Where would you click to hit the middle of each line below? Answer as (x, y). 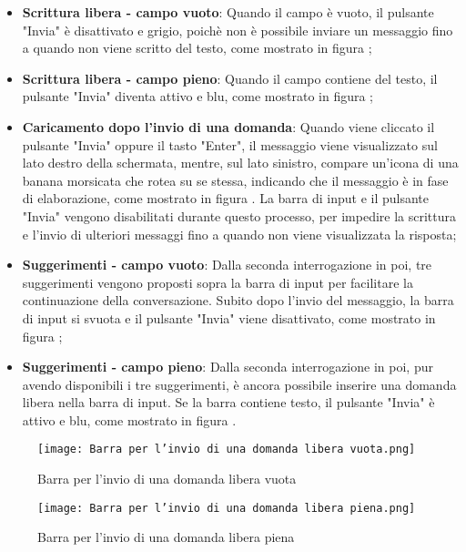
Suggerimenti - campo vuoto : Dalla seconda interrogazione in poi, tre (227, 265)
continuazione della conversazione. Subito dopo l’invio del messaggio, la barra (238, 300)
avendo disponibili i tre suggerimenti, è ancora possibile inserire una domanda (239, 384)
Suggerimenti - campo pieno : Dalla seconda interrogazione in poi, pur (228, 367)
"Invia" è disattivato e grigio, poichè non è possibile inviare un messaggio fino (238, 30)
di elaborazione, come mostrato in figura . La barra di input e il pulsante (226, 198)
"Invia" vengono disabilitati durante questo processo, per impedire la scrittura (239, 215)
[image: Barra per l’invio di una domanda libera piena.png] (227, 508)
